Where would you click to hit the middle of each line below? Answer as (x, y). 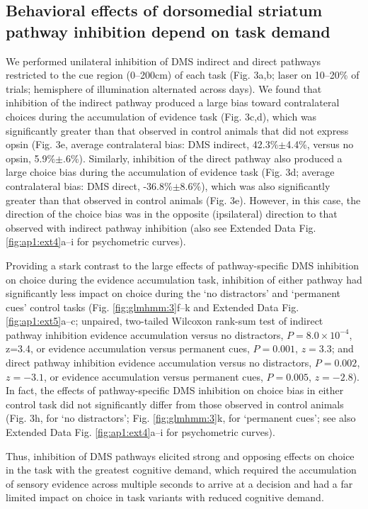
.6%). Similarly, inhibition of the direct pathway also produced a (203, 158)
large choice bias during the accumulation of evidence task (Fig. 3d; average (170, 172)
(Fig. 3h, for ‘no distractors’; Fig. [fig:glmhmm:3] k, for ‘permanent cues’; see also (181, 418)
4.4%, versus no (320, 144)
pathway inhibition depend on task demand (168, 31)
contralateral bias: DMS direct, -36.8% (89, 185)
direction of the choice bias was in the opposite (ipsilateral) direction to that (172, 214)
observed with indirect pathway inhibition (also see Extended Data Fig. (161, 227)
